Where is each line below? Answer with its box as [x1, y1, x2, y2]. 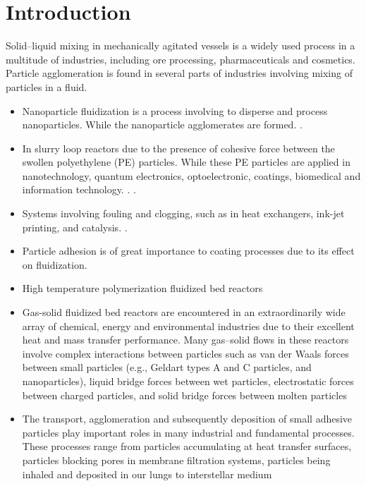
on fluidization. [22, 257, 87, 272]
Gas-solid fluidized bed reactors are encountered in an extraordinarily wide [22, 305, 346, 320]
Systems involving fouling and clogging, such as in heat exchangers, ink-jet [22, 206, 345, 221]
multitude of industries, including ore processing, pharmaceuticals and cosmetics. [6, 51, 355, 66]
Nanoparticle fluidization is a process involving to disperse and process [22, 103, 328, 118]
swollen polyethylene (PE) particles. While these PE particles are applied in [22, 154, 350, 169]
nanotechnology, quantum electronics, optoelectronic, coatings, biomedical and [22, 168, 361, 183]
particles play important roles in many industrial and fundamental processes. [22, 425, 355, 439]
